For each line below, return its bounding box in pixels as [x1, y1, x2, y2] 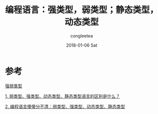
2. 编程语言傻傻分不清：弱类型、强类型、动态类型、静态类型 [5, 103, 125, 109]
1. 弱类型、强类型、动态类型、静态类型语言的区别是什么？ [5, 93, 120, 99]
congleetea [70, 33, 93, 39]
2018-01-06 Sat [66, 42, 97, 48]
